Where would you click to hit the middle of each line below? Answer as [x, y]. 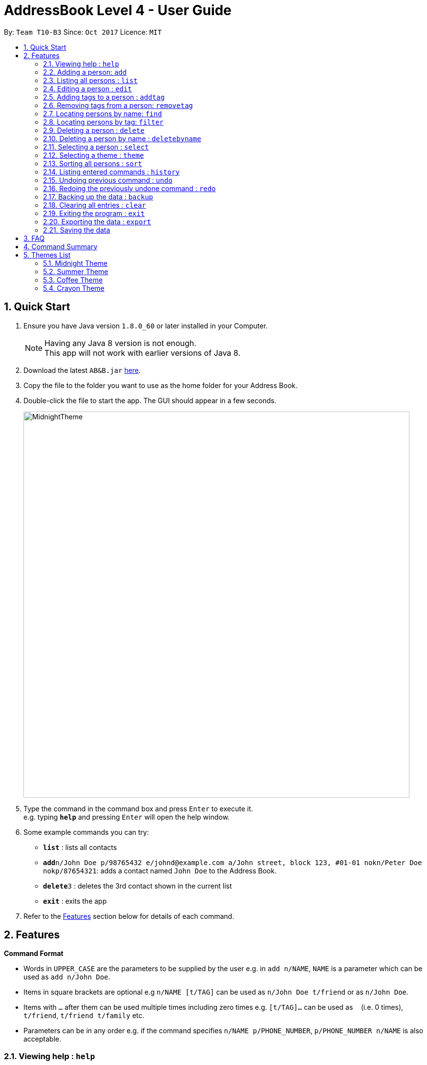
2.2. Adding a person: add [85, 72]
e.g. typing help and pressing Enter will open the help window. [127, 817]
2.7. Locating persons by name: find [103, 113]
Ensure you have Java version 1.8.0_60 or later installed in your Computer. [146, 326]
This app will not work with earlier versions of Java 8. [142, 353]
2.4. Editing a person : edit [87, 88]
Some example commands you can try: [86, 832]
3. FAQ [34, 238]
